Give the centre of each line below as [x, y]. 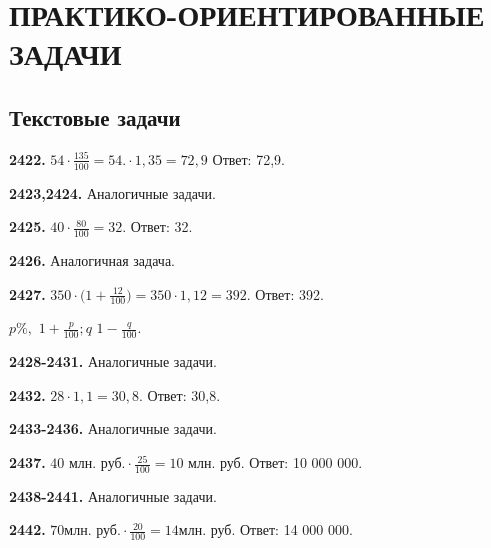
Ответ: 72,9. [248, 158]
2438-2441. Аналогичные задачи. [113, 495]
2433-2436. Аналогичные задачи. [113, 428]
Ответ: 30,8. [184, 394]
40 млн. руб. [88, 464]
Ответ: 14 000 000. [296, 529]
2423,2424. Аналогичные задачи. [112, 192]
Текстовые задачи [95, 116]
